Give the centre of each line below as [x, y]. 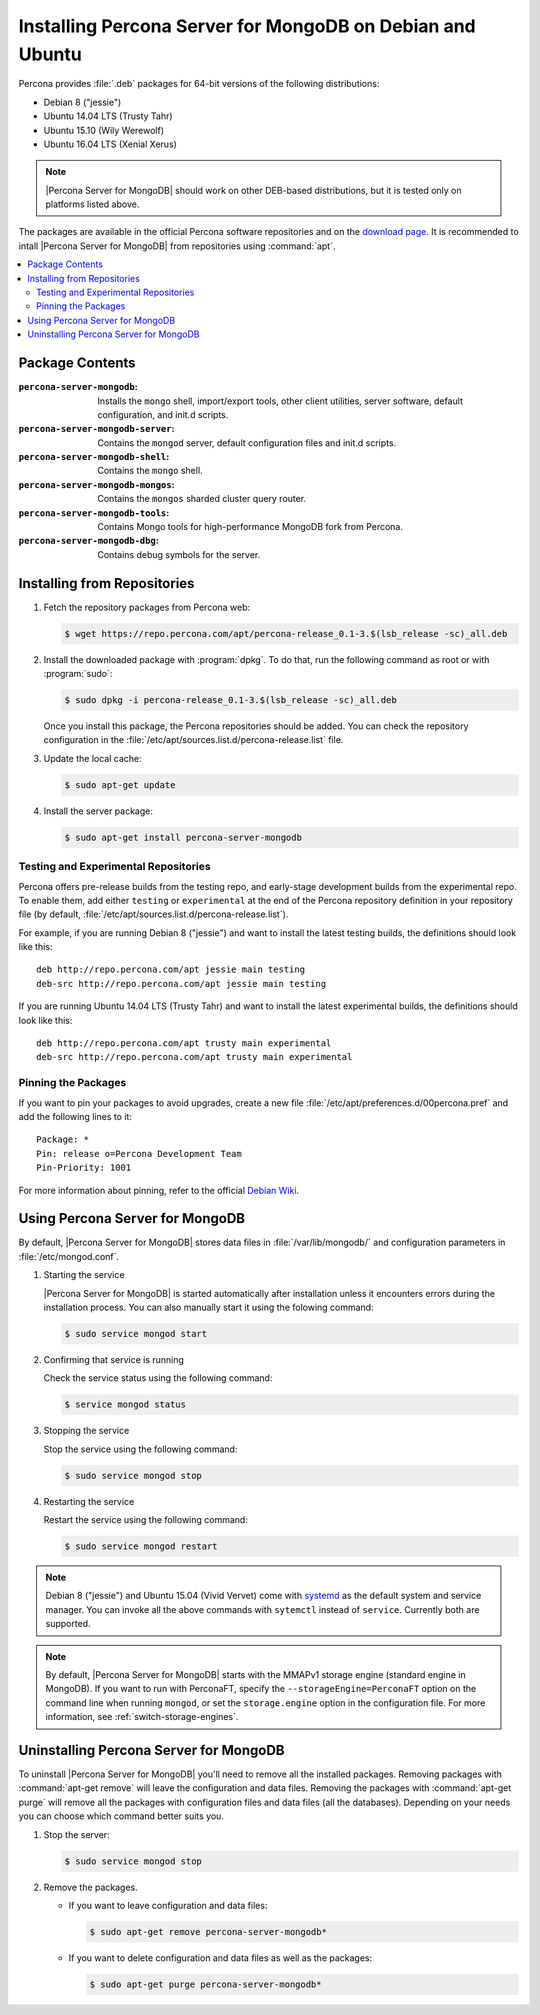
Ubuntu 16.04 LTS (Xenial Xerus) [110, 144]
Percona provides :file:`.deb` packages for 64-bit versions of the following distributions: [199, 84]
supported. [68, 1624]
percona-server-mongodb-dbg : [88, 541]
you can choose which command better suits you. [121, 1816]
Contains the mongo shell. [150, 471]
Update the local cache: [92, 758]
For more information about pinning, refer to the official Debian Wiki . [159, 1190]
